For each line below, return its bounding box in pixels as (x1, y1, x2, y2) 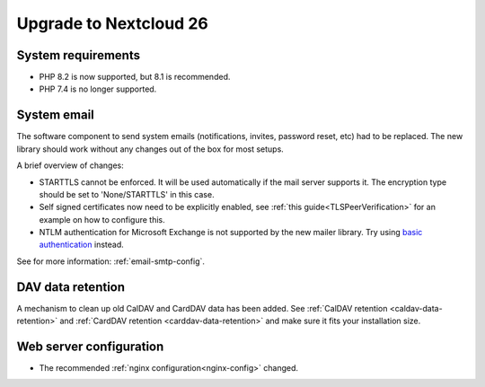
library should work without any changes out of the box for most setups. (16, 144, 285, 154)
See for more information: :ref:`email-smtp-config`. (16, 256, 206, 267)
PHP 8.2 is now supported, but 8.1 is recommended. (39, 72, 231, 83)
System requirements (16, 48, 141, 63)
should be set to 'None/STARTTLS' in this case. (39, 189, 215, 199)
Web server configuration (16, 339, 164, 354)
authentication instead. (39, 239, 125, 251)
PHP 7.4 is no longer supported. (39, 84, 157, 94)
